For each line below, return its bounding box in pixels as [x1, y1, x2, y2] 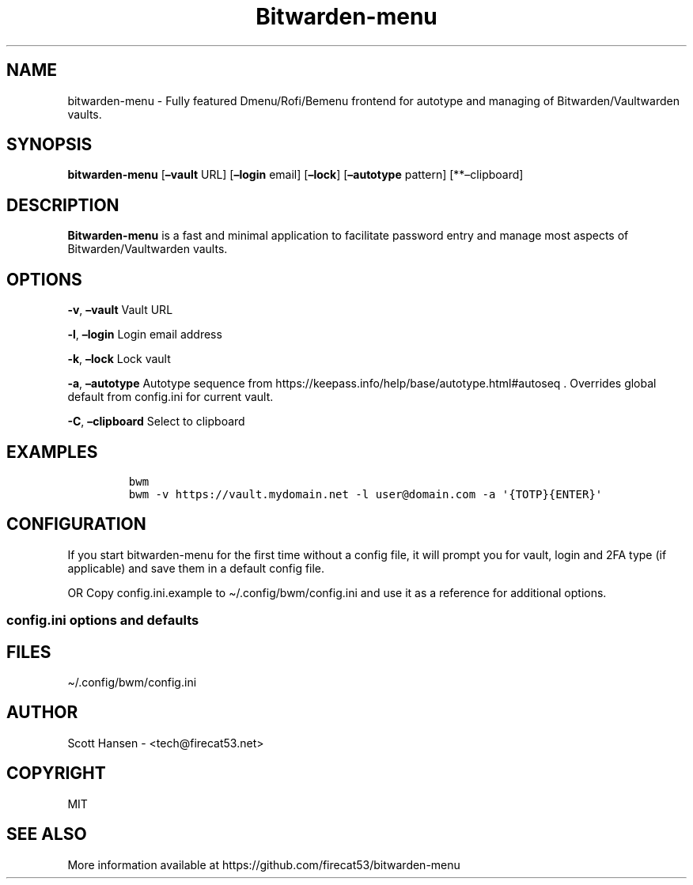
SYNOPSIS [6, 134, 93, 155]
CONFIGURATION [6, 514, 146, 535]
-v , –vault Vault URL [67, 303, 173, 317]
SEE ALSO [6, 824, 87, 845]
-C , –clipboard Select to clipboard [67, 414, 245, 429]
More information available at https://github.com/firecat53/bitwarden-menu [67, 857, 460, 872]
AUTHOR [6, 702, 78, 723]
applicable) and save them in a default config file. [67, 561, 325, 575]
